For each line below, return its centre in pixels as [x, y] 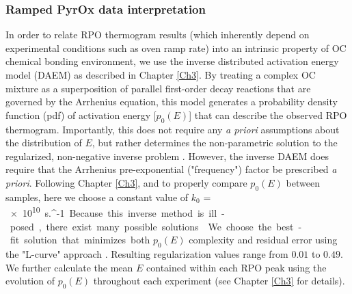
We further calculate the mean [69, 267]
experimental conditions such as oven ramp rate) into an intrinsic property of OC [176, 48]
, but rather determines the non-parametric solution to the [215, 143]
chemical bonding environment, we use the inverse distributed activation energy [172, 61]
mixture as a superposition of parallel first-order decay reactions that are [158, 88]
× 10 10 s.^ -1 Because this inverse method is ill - [117, 212]
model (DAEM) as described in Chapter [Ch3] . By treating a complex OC [161, 75]
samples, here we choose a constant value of [97, 197]
